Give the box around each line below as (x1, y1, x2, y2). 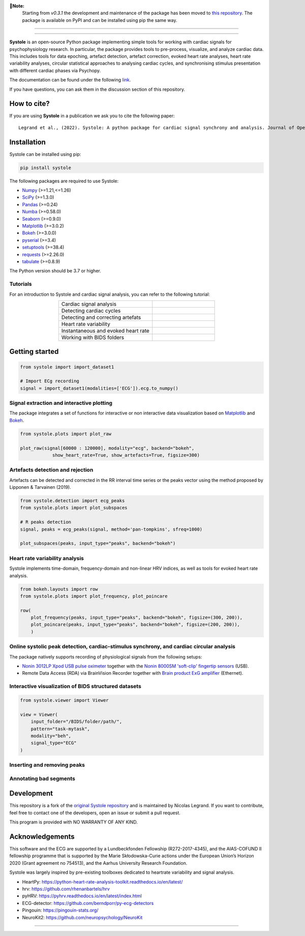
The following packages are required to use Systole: (9, 178, 119, 184)
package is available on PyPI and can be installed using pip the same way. (22, 17, 177, 23)
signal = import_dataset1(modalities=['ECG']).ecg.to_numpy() (20, 385, 178, 391)
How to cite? (9, 99, 50, 108)
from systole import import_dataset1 (20, 364, 114, 370)
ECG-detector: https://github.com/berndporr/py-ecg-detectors (22, 900, 154, 906)
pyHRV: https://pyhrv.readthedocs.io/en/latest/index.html (22, 893, 142, 899)
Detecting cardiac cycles (61, 307, 121, 314)
